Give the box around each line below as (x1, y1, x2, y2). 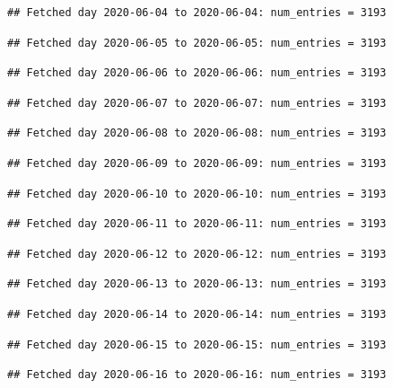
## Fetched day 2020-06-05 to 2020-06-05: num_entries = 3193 (7, 36, 387, 49)
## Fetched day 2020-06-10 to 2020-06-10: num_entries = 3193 (7, 187, 387, 200)
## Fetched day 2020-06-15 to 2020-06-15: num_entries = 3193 (7, 338, 387, 351)
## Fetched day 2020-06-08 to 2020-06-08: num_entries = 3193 (7, 127, 387, 140)
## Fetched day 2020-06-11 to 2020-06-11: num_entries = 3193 (7, 217, 387, 231)
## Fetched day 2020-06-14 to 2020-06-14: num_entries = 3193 (7, 307, 387, 321)
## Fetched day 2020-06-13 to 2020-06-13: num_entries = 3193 (7, 278, 387, 291)
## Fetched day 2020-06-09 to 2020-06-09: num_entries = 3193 (7, 156, 387, 170)
